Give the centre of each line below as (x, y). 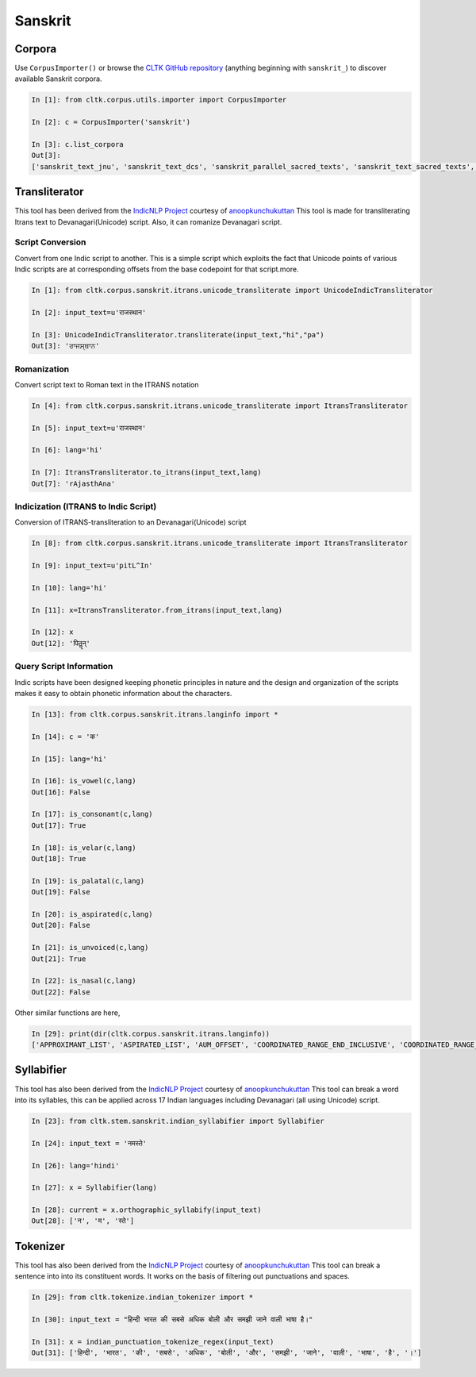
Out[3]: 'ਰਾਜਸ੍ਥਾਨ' (65, 346)
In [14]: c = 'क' (65, 737)
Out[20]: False (61, 925)
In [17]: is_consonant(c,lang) (92, 814)
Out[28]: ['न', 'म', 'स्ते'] (83, 1221)
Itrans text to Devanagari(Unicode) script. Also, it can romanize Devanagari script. (148, 221)
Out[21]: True (59, 959)
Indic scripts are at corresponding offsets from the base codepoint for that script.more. (157, 269)
